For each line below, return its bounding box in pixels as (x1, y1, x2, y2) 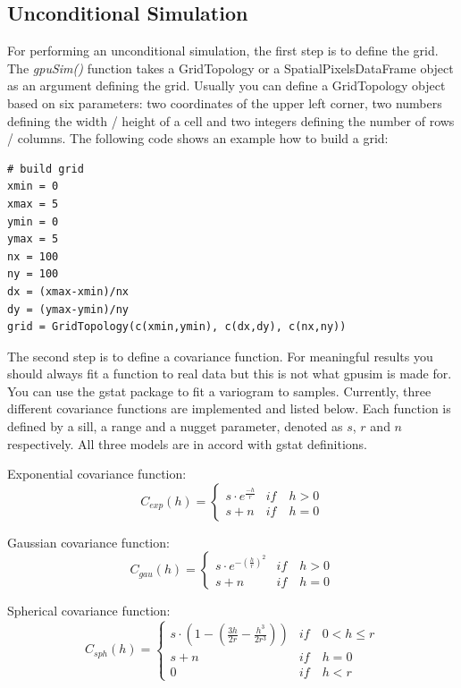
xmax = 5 (7, 197, 59, 210)
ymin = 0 (7, 215, 59, 228)
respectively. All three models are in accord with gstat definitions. (7, 434, 367, 453)
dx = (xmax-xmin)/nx (7, 285, 130, 298)
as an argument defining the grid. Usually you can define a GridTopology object (7, 76, 446, 95)
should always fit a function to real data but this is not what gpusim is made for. (7, 364, 452, 383)
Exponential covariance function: (7, 464, 187, 483)
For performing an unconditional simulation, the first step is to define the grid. (7, 41, 439, 60)
